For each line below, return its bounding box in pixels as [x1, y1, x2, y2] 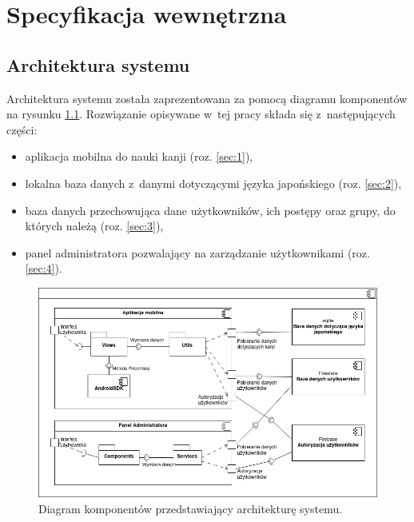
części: [6, 121, 38, 137]
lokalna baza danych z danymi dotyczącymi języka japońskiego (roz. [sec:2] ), [25, 174, 402, 191]
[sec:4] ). [25, 260, 62, 277]
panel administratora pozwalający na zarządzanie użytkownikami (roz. [25, 244, 370, 261]
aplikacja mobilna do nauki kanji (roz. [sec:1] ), [25, 148, 253, 165]
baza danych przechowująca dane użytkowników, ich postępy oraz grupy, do [25, 201, 396, 218]
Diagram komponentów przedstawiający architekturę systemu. [38, 500, 343, 516]
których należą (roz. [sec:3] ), [25, 217, 164, 234]
